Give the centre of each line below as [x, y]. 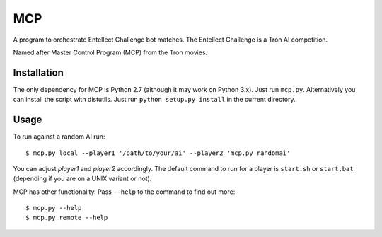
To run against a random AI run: [59, 137]
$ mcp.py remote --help [67, 218]
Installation [38, 73]
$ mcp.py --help [54, 208]
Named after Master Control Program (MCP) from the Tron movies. [110, 52]
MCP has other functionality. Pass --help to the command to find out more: [124, 192]
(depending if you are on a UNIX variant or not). [82, 179]
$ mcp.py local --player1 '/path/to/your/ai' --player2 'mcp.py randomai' [158, 153]
